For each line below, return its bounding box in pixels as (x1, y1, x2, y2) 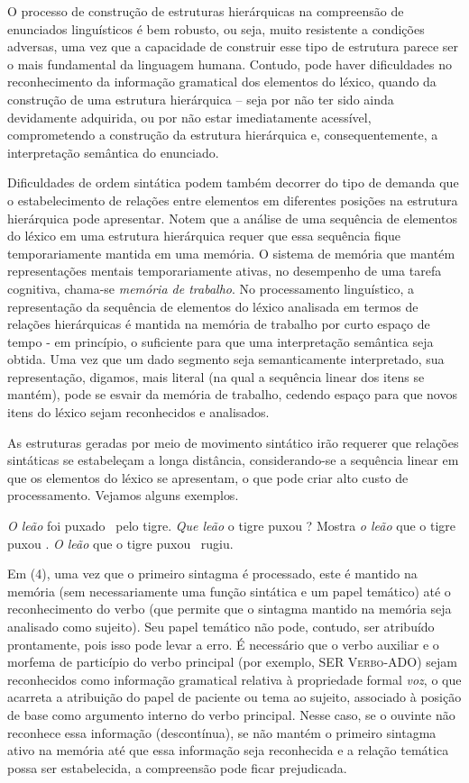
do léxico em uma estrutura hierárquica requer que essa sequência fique (7, 226, 401, 245)
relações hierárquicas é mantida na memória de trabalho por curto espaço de (7, 314, 430, 333)
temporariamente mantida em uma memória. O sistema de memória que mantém (7, 243, 455, 262)
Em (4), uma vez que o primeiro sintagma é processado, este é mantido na (7, 564, 418, 583)
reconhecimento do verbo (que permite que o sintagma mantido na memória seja (7, 599, 452, 618)
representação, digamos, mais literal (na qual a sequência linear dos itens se (7, 367, 425, 386)
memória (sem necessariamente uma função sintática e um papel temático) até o (7, 581, 451, 600)
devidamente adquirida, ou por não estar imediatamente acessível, (7, 107, 372, 126)
